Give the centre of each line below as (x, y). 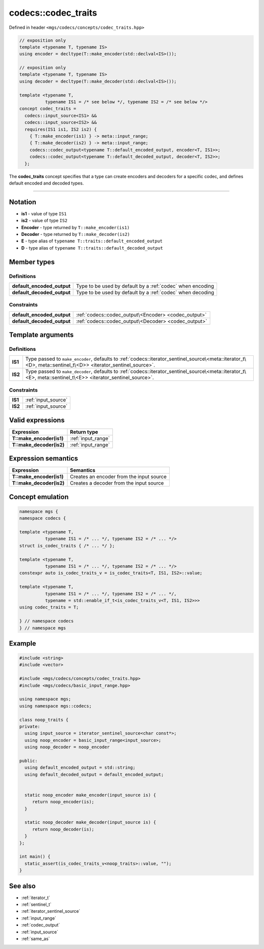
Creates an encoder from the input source (119, 477)
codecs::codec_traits (53, 13)
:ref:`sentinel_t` (36, 904)
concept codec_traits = (48, 109)
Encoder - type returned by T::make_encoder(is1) (75, 227)
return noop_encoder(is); (63, 802)
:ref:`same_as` (35, 939)
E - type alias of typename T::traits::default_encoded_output (92, 241)
